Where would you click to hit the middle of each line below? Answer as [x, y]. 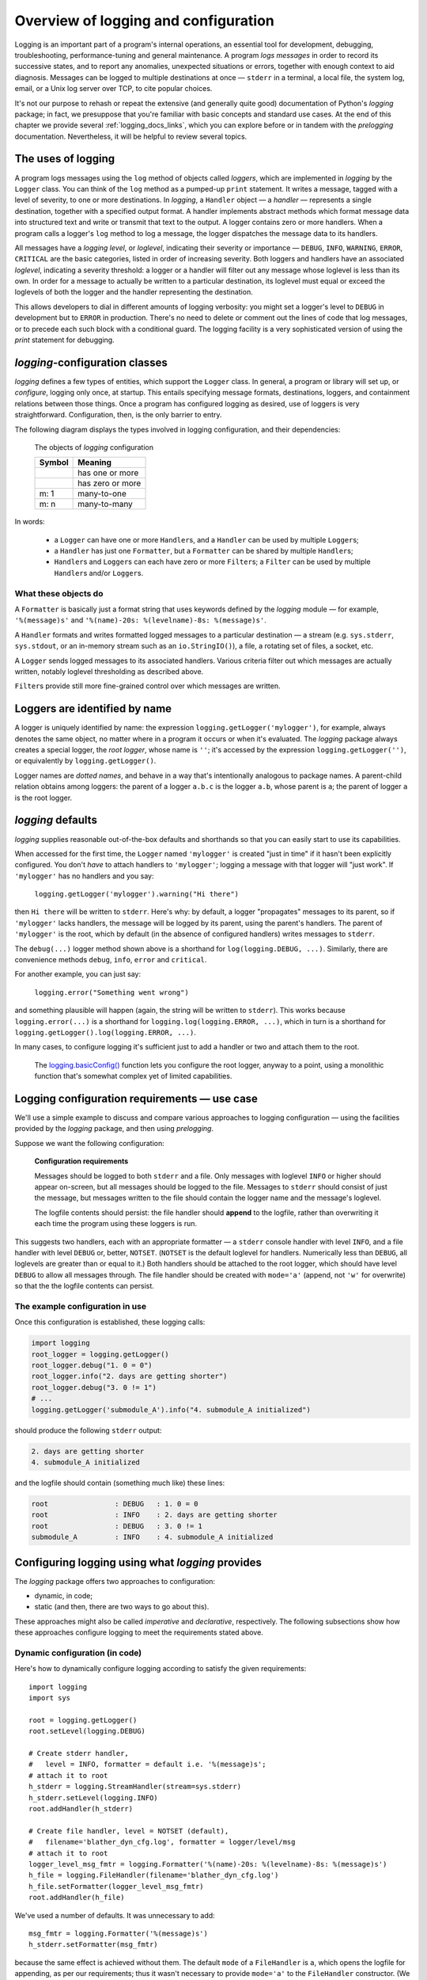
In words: [30, 522]
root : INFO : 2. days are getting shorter [154, 1515]
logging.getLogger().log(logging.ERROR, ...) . [106, 1032]
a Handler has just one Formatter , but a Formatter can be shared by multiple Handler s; [204, 551]
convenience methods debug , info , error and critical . [111, 960]
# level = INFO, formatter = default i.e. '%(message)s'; [147, 1765]
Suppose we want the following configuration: [90, 1143]
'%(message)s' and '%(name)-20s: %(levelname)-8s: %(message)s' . [140, 620]
